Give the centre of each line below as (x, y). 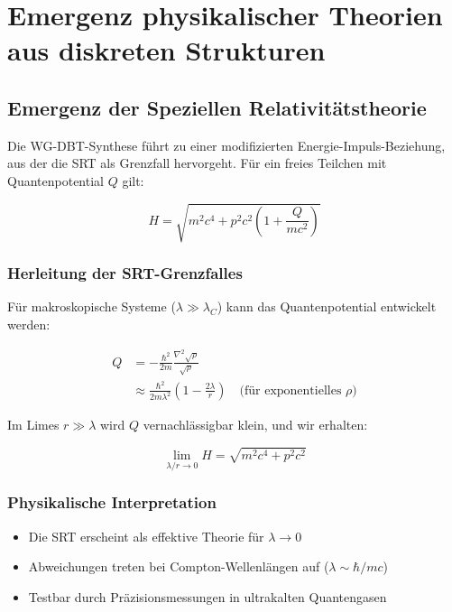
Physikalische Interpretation (112, 502)
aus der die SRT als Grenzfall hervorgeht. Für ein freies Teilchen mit (197, 163)
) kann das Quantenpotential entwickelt (327, 306)
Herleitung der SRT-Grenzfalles (125, 273)
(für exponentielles (291, 390)
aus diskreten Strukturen (166, 50)
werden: (29, 324)
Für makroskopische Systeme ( (92, 306)
